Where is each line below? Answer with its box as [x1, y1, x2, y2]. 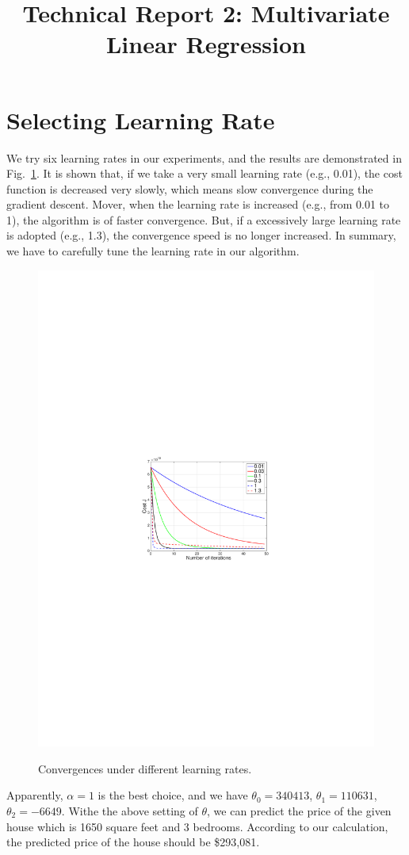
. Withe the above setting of [61, 802, 198, 819]
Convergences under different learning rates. [38, 760, 252, 776]
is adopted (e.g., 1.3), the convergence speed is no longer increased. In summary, [6, 227, 396, 243]
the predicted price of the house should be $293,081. [6, 834, 260, 850]
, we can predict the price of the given [207, 802, 392, 819]
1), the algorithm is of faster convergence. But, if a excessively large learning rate [6, 211, 401, 228]
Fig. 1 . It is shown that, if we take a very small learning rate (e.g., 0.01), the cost [6, 165, 403, 182]
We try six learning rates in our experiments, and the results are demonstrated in [6, 149, 402, 166]
